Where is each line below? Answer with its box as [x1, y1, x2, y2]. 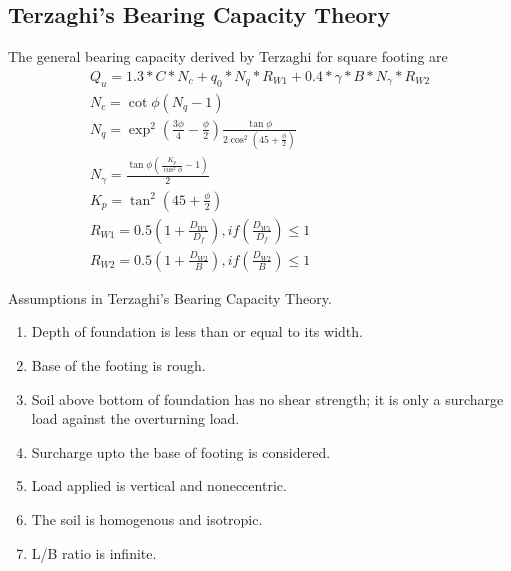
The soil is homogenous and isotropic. [31, 509, 263, 530]
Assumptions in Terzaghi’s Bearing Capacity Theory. [8, 287, 332, 308]
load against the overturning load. [31, 408, 240, 429]
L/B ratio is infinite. [31, 542, 157, 563]
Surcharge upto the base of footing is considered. [31, 441, 331, 462]
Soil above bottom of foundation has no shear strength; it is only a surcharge [31, 388, 504, 409]
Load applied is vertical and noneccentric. [31, 475, 287, 496]
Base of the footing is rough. [31, 355, 206, 376]
